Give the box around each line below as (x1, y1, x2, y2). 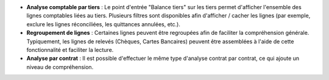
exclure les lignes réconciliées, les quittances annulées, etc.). (26, 20, 181, 27)
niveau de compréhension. (26, 63, 94, 70)
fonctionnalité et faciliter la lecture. (26, 46, 114, 53)
